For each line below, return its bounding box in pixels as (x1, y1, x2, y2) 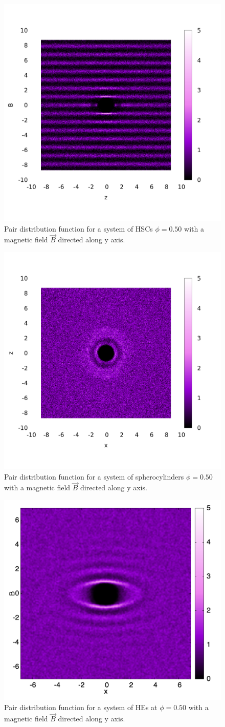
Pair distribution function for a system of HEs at (4, 702, 157, 713)
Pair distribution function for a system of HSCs (4, 223, 153, 234)
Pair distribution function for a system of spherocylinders (4, 471, 184, 482)
